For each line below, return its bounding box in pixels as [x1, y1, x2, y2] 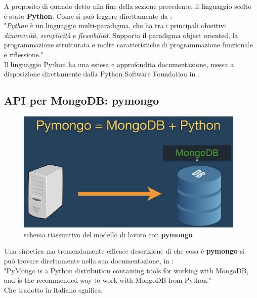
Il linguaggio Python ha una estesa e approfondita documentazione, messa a [4, 59, 234, 69]
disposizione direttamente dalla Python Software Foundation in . [4, 69, 200, 79]
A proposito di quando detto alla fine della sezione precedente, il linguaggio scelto [4, 1, 252, 11]
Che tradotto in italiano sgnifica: [4, 284, 103, 295]
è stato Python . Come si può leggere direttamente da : [4, 10, 172, 21]
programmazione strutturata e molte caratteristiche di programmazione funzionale [4, 39, 253, 50]
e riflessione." [4, 49, 43, 59]
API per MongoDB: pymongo [4, 93, 159, 108]
